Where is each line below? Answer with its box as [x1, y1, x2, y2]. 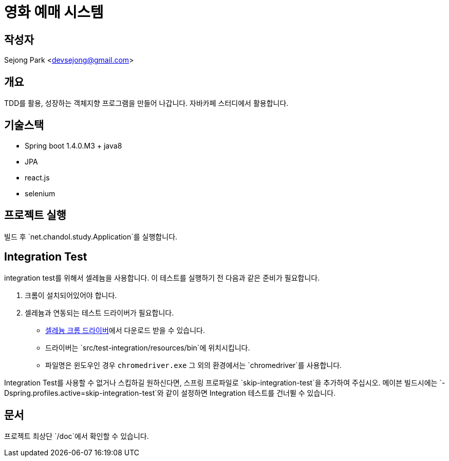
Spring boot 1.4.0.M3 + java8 [25, 141, 122, 150]
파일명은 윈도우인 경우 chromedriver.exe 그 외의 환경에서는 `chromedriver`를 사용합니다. [45, 360, 342, 370]
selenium [25, 189, 55, 198]
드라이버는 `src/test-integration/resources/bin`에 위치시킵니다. [45, 343, 250, 352]
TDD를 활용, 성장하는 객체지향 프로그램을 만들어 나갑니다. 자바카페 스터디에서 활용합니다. [4, 99, 289, 108]
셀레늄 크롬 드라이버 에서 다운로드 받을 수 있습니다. [45, 325, 205, 335]
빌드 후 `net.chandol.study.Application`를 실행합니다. [4, 232, 178, 241]
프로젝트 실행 [4, 209, 66, 222]
